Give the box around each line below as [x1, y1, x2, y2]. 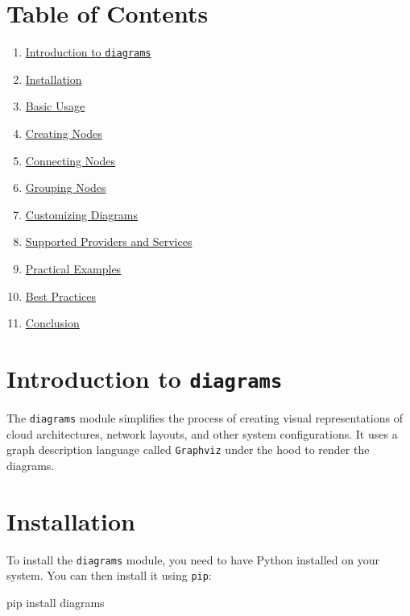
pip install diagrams [6, 593, 105, 610]
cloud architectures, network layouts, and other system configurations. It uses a [6, 425, 398, 442]
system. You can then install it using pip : [6, 567, 212, 584]
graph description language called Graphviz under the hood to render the [6, 441, 370, 458]
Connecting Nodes [25, 152, 116, 169]
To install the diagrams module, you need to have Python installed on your [6, 551, 379, 568]
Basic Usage [25, 98, 85, 114]
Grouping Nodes [25, 179, 106, 196]
